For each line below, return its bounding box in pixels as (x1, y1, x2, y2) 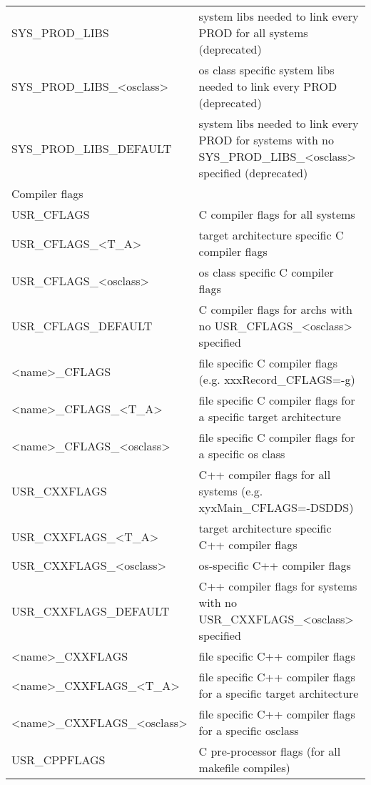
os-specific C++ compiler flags (198, 557, 351, 573)
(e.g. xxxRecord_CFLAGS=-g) (198, 371, 355, 387)
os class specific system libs (198, 61, 335, 78)
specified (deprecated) (198, 164, 308, 181)
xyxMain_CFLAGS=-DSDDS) (198, 499, 354, 515)
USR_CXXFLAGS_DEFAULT (11, 602, 170, 619)
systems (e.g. (198, 483, 263, 499)
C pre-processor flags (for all (198, 743, 341, 759)
